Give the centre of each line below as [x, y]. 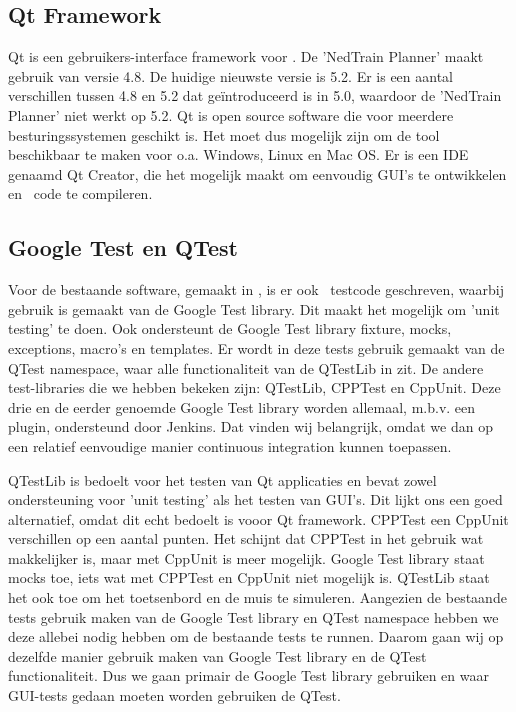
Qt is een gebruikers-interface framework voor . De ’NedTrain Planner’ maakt [246, 56]
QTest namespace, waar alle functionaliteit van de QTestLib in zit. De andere [246, 367]
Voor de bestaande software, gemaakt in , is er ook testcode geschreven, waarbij [256, 289]
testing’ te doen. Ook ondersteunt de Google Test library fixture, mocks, [230, 328]
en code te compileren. [80, 193]
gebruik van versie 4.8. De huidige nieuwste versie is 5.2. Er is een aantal [231, 75]
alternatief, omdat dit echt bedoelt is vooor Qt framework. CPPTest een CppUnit [258, 518]
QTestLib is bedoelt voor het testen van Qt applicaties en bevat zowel [222, 479]
